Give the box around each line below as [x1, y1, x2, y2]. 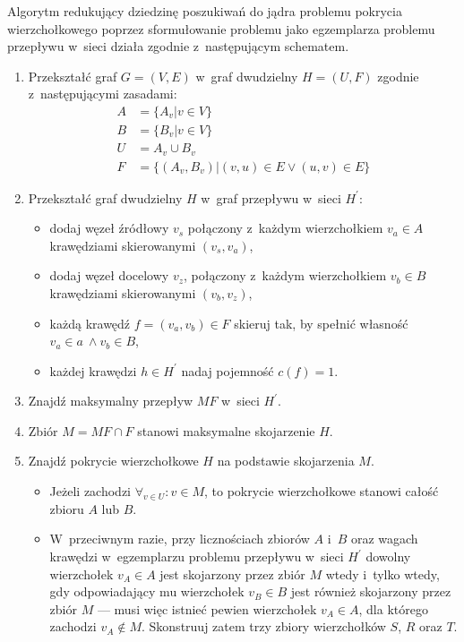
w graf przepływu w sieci [201, 188, 341, 207]
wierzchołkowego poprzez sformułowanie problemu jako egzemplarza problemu [7, 19, 435, 38]
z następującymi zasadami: [28, 84, 177, 103]
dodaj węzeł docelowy [49, 266, 169, 285]
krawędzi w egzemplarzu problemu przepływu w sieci [49, 547, 344, 566]
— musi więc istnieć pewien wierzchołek [97, 599, 317, 618]
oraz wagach [350, 529, 418, 548]
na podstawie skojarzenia [217, 451, 355, 470]
